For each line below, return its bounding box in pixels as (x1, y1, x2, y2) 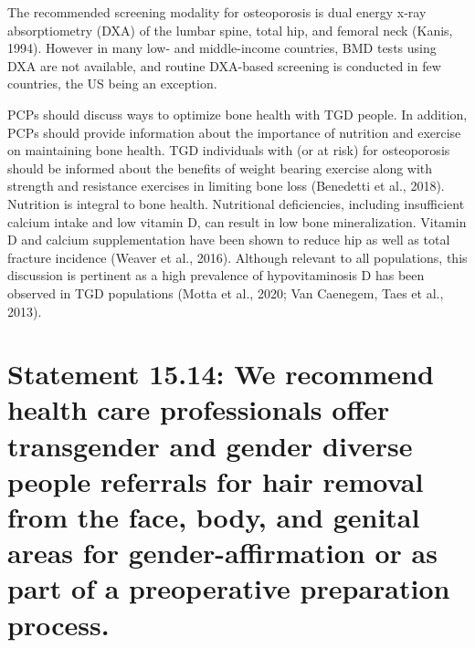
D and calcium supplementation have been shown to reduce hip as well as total (7, 230, 450, 249)
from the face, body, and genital (7, 498, 420, 536)
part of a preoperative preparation (7, 570, 450, 607)
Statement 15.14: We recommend (7, 355, 434, 392)
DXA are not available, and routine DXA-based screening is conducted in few (7, 56, 441, 75)
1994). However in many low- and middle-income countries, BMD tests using (7, 38, 437, 57)
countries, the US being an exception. (7, 74, 217, 93)
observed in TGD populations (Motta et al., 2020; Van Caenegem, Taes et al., (7, 283, 444, 302)
